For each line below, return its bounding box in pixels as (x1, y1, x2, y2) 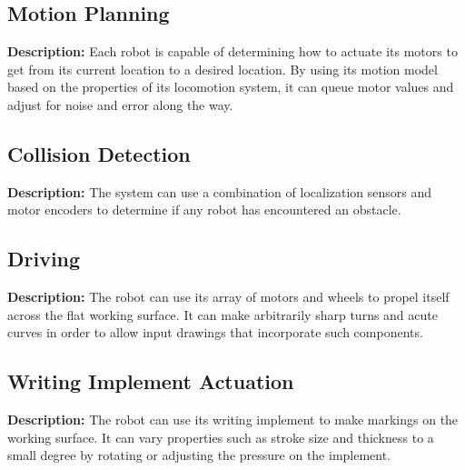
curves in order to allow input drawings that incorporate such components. (7, 323, 423, 342)
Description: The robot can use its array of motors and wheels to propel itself (7, 287, 450, 306)
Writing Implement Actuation (7, 367, 294, 395)
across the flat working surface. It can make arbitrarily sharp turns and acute (7, 305, 438, 324)
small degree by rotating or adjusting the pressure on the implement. (7, 445, 391, 465)
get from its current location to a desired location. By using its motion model (7, 59, 438, 78)
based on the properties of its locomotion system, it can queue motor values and (7, 77, 454, 96)
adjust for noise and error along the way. (7, 95, 233, 114)
